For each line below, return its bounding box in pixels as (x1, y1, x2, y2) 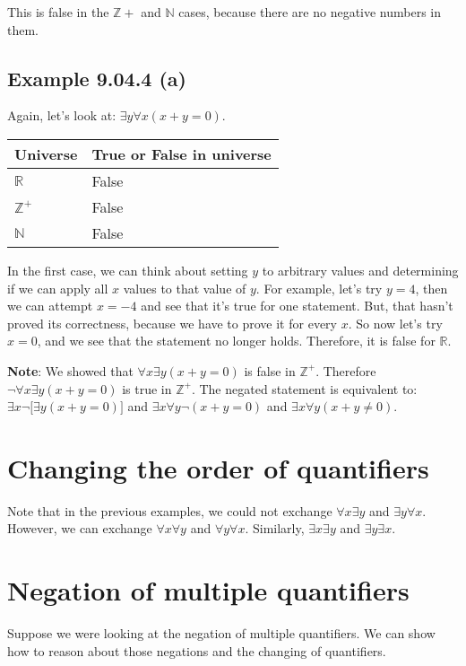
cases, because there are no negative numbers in (178, 3, 442, 21)
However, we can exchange (7, 519, 152, 538)
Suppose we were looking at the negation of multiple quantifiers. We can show (7, 624, 436, 643)
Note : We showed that (7, 361, 134, 380)
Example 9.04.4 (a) (7, 64, 186, 92)
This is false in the (7, 3, 109, 21)
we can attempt (7, 296, 93, 315)
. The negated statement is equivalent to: (191, 379, 418, 398)
